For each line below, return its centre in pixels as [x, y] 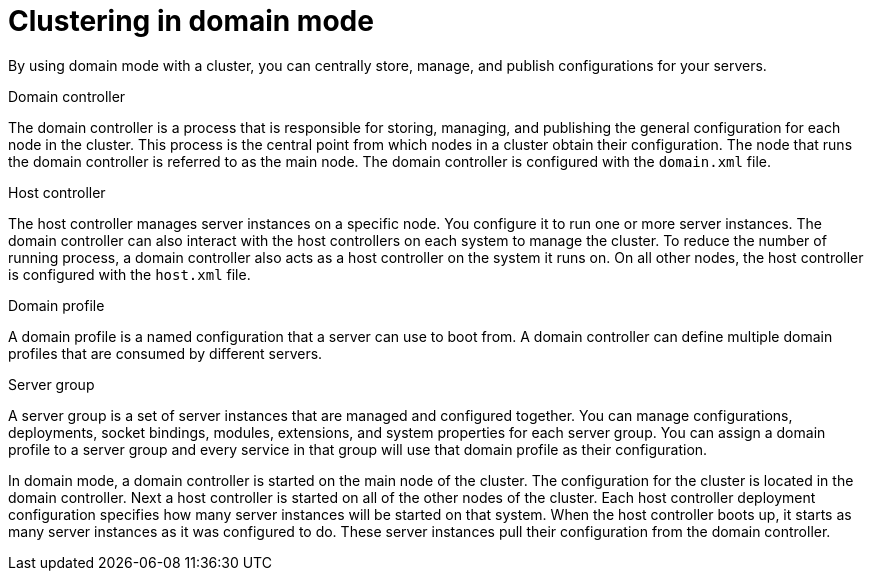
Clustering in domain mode [191, 21]
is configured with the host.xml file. [129, 274]
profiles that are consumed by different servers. [165, 353]
